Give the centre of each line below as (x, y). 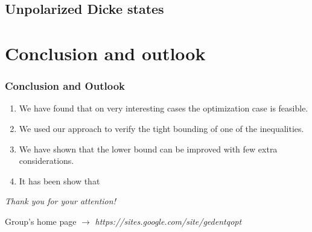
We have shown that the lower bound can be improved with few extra (148, 149)
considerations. (46, 161)
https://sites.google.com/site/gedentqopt (168, 221)
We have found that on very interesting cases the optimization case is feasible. (164, 108)
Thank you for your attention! (60, 201)
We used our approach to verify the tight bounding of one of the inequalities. (161, 128)
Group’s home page (41, 221)
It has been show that (59, 180)
